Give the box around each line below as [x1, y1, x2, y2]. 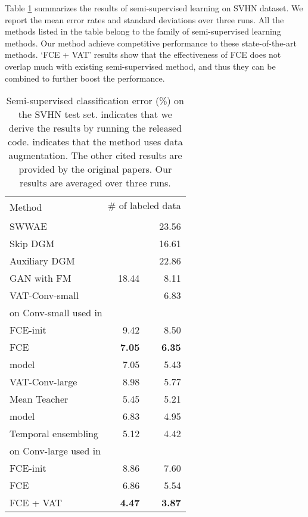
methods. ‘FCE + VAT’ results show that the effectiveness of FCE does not [5, 48, 281, 61]
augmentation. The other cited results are [8, 148, 182, 163]
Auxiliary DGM [10, 254, 75, 268]
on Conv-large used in [10, 444, 101, 458]
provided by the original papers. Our [18, 162, 172, 176]
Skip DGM [10, 236, 55, 251]
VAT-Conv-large [10, 375, 77, 389]
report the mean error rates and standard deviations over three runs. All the [5, 13, 284, 26]
